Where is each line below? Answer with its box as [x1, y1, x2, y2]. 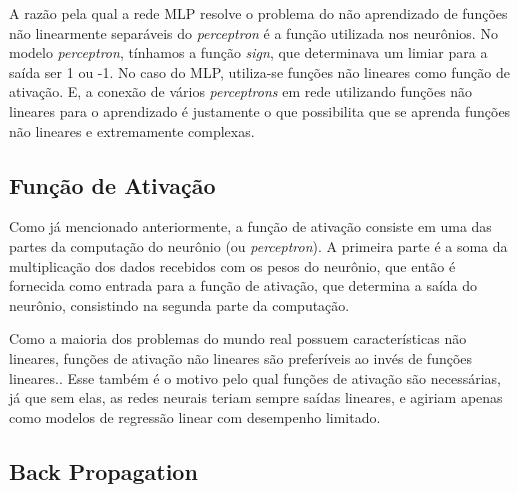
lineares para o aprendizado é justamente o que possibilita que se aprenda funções [9, 100, 511, 121]
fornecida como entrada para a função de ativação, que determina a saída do [9, 275, 478, 296]
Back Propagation [9, 455, 198, 486]
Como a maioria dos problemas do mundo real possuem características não [9, 328, 467, 349]
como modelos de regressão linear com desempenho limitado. [9, 406, 381, 427]
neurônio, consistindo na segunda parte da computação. [9, 294, 350, 315]
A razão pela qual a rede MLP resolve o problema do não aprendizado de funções [9, 3, 508, 23]
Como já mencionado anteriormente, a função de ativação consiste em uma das [9, 216, 492, 237]
